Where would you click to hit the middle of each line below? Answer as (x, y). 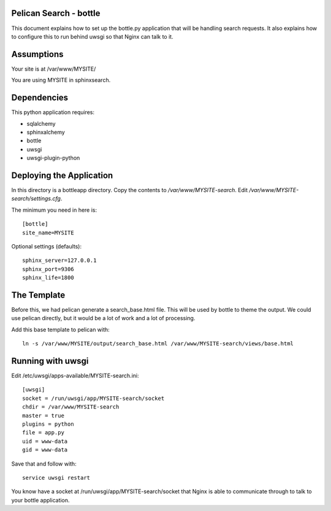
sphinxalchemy (46, 132)
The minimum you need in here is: (54, 210)
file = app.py (43, 433)
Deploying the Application (62, 175)
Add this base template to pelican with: (60, 329)
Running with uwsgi (50, 361)
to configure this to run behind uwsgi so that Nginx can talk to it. (93, 36)
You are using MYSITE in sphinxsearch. (61, 80)
